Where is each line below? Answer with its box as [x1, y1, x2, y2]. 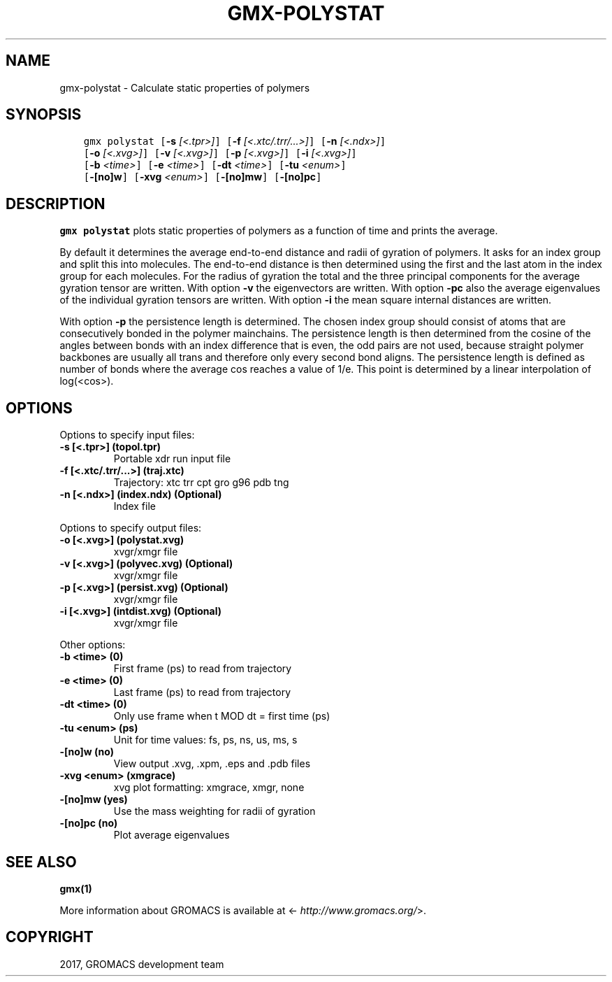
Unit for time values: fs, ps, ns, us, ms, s [113, 734, 298, 746]
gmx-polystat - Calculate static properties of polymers [59, 81, 310, 94]
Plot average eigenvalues [113, 829, 230, 841]
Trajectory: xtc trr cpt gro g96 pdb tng [113, 476, 289, 489]
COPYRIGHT [6, 928, 94, 946]
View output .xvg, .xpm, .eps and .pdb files [113, 757, 311, 770]
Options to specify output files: [59, 522, 202, 534]
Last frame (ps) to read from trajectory [113, 686, 291, 699]
